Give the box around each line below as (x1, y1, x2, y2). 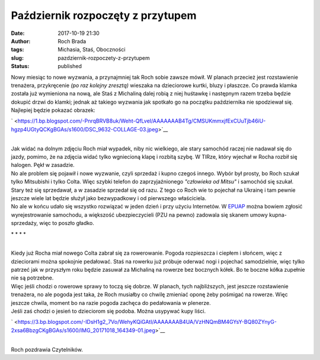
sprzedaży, (11, 220, 39, 227)
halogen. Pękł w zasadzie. (11, 162, 75, 169)
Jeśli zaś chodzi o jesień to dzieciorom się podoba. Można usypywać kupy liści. (11, 308, 206, 315)
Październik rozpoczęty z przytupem (11, 9, 197, 22)
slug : (11, 54, 24, 62)
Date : (11, 30, 25, 37)
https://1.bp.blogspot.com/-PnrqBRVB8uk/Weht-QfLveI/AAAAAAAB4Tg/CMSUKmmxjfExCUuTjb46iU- (17, 117, 266, 124)
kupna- (268, 211, 287, 218)
